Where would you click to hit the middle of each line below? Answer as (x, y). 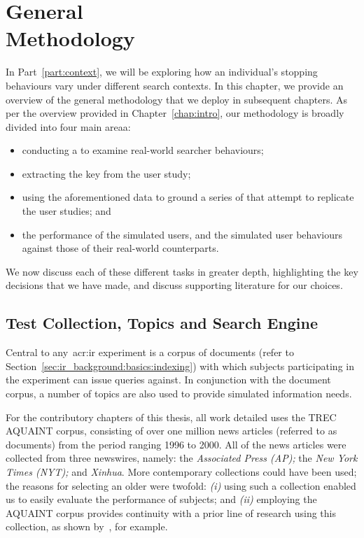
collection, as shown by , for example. (87, 526)
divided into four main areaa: (68, 126)
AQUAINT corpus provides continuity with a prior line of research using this (171, 512)
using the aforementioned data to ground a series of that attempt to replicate (188, 197)
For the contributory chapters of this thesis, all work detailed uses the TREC (171, 417)
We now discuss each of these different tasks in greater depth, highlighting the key (182, 271)
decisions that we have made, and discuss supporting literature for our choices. (174, 285)
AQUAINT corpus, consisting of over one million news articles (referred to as (171, 431)
